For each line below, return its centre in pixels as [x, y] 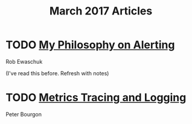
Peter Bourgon [24, 114]
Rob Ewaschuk [24, 61]
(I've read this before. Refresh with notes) [57, 73]
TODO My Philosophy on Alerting [90, 45]
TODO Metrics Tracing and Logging [96, 98]
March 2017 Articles [101, 11]
